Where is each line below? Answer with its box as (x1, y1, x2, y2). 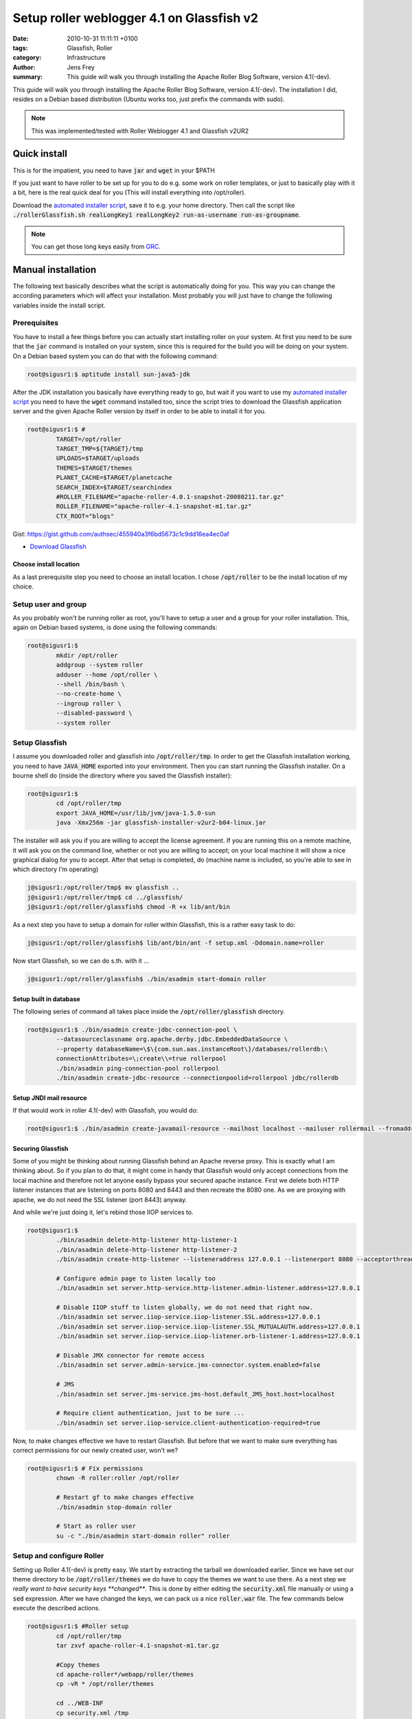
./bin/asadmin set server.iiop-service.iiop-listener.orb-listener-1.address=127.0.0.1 (56, 1333, 360, 1340)
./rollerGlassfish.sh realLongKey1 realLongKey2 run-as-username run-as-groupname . (12, 210, 301, 219)
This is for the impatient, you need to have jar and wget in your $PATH (12, 166, 216, 175)
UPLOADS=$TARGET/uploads (56, 455, 140, 462)
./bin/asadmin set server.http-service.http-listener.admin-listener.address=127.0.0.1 (56, 1284, 360, 1292)
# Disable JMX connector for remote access (56, 1352, 205, 1359)
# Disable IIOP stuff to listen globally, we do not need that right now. (56, 1304, 314, 1311)
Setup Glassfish (12, 738, 67, 747)
